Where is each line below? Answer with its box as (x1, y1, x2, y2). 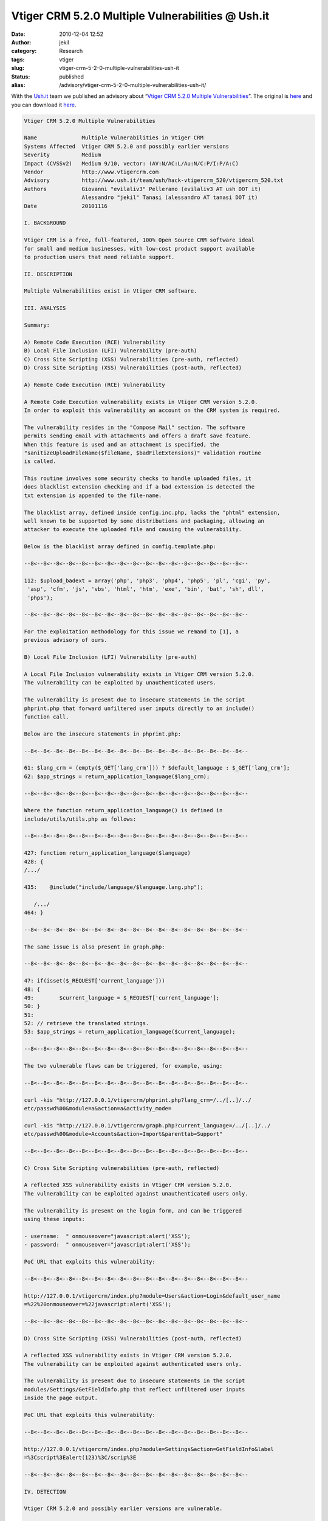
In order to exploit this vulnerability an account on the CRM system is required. (24, 406, 281, 414)
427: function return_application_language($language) (24, 849, 191, 857)
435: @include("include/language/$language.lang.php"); (24, 883, 203, 891)
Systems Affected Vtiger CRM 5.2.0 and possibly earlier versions (24, 143, 230, 150)
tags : (11, 55, 25, 63)
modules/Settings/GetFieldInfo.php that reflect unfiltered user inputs (24, 1386, 245, 1393)
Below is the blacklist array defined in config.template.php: (24, 543, 217, 550)
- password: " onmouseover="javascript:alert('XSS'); (24, 1241, 191, 1248)
